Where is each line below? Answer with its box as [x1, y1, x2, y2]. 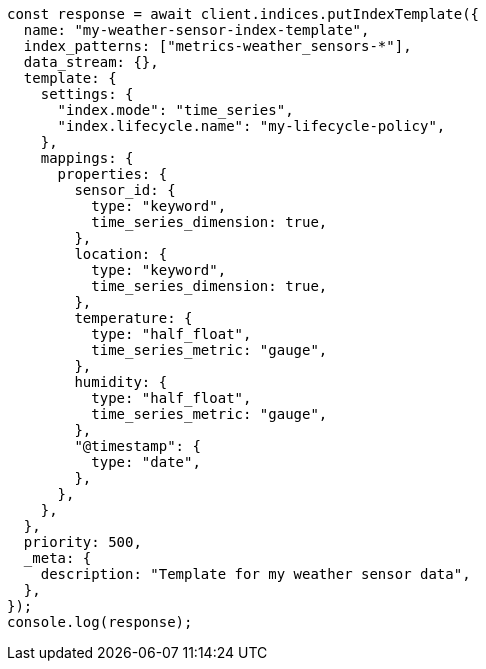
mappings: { [40, 150, 134, 166]
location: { [74, 246, 168, 262]
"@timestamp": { [74, 438, 201, 454]
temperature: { [74, 310, 193, 326]
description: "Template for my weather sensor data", [40, 566, 471, 582]
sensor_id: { [74, 182, 176, 198]
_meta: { [23, 550, 92, 566]
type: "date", [91, 454, 201, 470]
